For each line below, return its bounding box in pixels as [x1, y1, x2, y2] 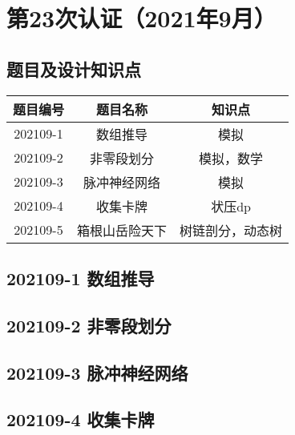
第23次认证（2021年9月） [6, 2, 277, 34]
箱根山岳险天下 [77, 220, 168, 240]
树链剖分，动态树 [180, 220, 283, 240]
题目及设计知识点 [6, 56, 141, 81]
